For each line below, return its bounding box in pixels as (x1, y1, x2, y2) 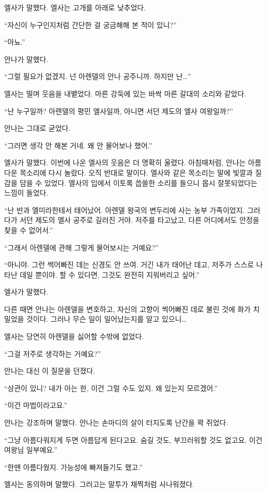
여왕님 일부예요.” (4, 444, 58, 455)
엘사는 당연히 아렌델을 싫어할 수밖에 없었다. (4, 331, 144, 342)
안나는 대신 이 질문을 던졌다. (4, 365, 96, 376)
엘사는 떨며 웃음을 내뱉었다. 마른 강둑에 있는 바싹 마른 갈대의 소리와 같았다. (4, 88, 246, 99)
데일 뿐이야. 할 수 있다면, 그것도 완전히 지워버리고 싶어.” (20, 269, 200, 280)
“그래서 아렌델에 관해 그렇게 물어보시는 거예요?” (4, 242, 159, 252)
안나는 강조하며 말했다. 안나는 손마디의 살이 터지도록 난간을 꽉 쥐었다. (4, 417, 228, 428)
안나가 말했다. (4, 53, 48, 64)
